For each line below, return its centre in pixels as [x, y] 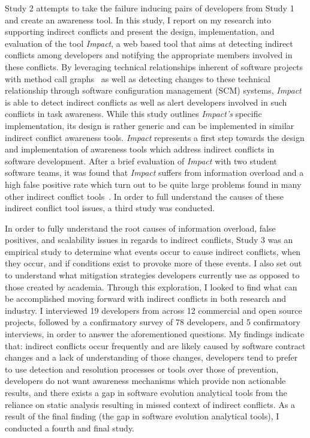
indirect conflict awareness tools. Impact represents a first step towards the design [155, 137]
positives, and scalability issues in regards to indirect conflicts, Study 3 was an [149, 240]
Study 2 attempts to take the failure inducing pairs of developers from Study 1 [150, 8]
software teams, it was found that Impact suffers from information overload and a [154, 172]
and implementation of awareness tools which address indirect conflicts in [140, 149]
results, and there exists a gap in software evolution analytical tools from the [146, 392]
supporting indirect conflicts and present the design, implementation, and [140, 31]
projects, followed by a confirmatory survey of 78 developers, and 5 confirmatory [153, 322]
